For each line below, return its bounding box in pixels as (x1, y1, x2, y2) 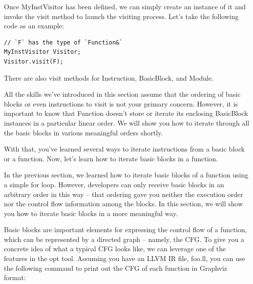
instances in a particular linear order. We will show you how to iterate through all (4, 117, 250, 128)
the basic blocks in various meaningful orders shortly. (4, 127, 163, 137)
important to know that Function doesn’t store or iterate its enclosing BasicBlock (4, 108, 248, 118)
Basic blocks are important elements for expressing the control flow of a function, (4, 224, 247, 235)
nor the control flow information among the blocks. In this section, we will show (4, 198, 243, 209)
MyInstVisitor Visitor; (4, 48, 81, 56)
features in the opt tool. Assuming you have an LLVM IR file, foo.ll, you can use (4, 253, 245, 263)
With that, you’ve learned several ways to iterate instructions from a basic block (4, 144, 245, 154)
